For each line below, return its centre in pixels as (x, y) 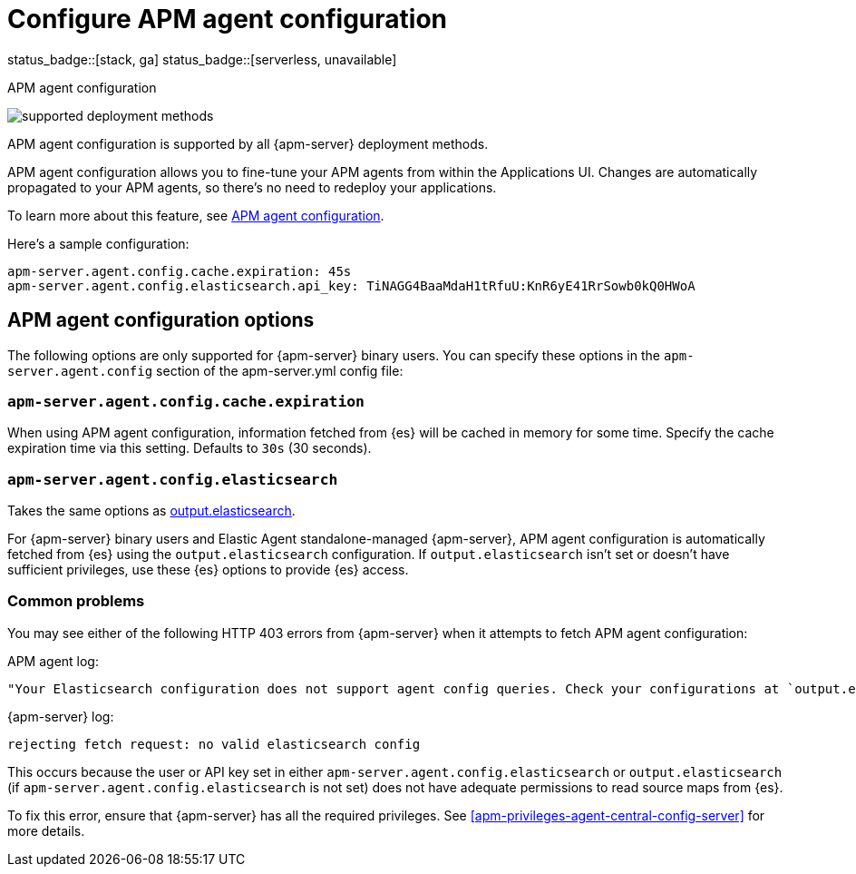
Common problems (76, 601)
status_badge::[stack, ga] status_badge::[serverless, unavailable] (202, 59)
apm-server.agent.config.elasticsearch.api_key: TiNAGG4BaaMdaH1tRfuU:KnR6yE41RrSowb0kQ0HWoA (351, 285)
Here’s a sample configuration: (98, 243)
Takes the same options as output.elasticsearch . (151, 511)
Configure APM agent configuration (228, 19)
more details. (46, 830)
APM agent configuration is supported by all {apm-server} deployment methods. (248, 143)
